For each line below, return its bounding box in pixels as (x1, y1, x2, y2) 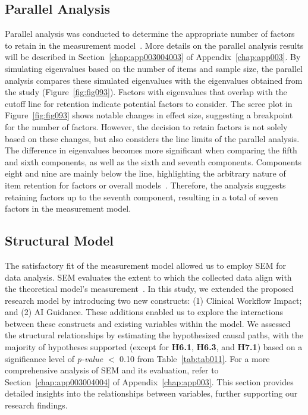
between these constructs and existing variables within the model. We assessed (5, 317, 291, 329)
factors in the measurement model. (5, 202, 131, 215)
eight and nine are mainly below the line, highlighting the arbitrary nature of (5, 167, 286, 180)
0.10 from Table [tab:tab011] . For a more (120, 352, 270, 364)
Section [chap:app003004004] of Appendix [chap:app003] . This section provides (5, 375, 294, 388)
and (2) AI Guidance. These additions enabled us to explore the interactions (5, 306, 283, 318)
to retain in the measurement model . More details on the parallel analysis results (5, 39, 304, 51)
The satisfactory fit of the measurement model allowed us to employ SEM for (5, 259, 287, 271)
